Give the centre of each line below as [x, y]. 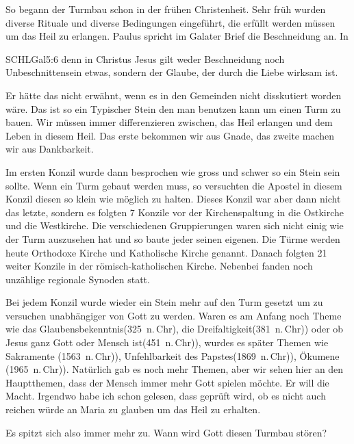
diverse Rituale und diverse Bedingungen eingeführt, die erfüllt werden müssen [170, 22]
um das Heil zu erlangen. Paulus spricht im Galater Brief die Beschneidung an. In [177, 36]
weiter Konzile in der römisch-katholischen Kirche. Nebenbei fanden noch [159, 266]
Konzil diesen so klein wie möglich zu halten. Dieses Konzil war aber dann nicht [173, 199]
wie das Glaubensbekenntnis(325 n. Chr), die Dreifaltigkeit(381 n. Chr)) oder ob [175, 329]
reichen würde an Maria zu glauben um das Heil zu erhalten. [133, 409]
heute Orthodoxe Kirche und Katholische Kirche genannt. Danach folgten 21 [166, 252]
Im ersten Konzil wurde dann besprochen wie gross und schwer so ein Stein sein [173, 171]
